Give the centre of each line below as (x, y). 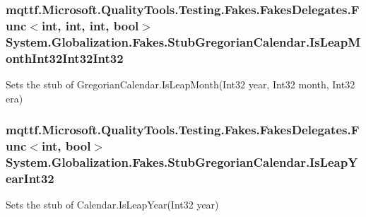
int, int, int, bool (90, 25)
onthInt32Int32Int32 (65, 58)
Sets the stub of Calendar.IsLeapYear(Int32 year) (112, 205)
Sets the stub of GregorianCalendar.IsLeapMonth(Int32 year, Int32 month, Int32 (181, 84)
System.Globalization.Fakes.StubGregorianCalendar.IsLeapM (183, 41)
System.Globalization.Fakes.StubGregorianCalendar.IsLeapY (182, 162)
